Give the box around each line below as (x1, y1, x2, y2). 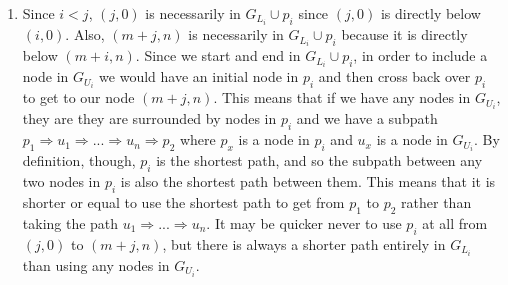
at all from (422, 212, 488, 233)
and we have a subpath (296, 108, 438, 129)
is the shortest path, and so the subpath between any (156, 150, 483, 171)
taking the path (22, 212, 119, 233)
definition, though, (22, 150, 136, 171)
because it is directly (341, 24, 468, 45)
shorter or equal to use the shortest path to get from (22, 191, 345, 212)
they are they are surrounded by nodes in (22, 108, 277, 129)
